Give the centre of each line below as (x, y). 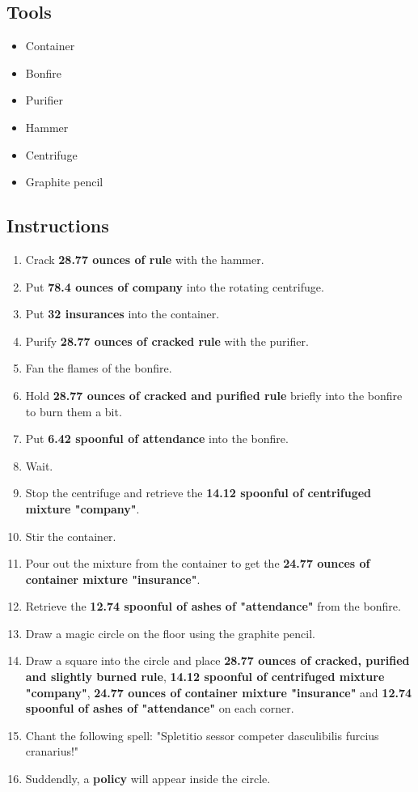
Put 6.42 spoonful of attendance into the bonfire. (157, 439)
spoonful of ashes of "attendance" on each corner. (160, 708)
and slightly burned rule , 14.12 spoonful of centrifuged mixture (205, 677)
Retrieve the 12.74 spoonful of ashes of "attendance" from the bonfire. (213, 606)
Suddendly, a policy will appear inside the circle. (148, 779)
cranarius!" (52, 751)
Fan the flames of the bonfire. (99, 368)
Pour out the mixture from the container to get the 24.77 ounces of (198, 563)
